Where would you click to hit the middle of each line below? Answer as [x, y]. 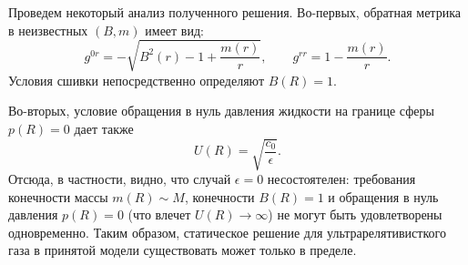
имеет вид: [174, 30]
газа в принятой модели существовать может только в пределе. [183, 250]
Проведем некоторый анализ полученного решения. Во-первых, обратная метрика [234, 12]
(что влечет [159, 214]
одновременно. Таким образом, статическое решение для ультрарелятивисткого [227, 232]
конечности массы [58, 196]
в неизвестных [48, 30]
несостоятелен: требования [341, 179]
